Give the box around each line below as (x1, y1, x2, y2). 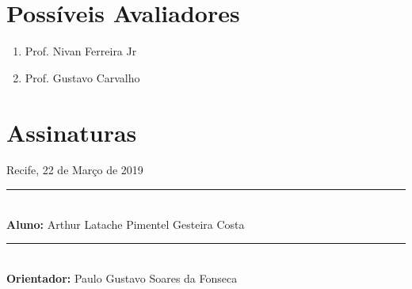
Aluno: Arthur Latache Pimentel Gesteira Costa (6, 215, 245, 232)
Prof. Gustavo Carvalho (25, 69, 140, 86)
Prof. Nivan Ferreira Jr (25, 43, 137, 59)
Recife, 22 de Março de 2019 (6, 162, 143, 178)
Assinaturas (6, 116, 137, 148)
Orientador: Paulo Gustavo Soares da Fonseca (6, 269, 238, 286)
